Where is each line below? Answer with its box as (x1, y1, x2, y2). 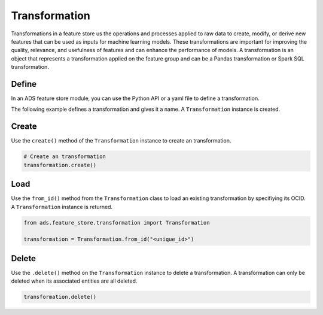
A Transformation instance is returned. (11, 203, 113, 210)
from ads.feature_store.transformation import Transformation (23, 219, 210, 226)
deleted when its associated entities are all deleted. (11, 277, 138, 284)
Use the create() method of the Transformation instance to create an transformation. (11, 137, 231, 144)
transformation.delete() (23, 293, 97, 301)
